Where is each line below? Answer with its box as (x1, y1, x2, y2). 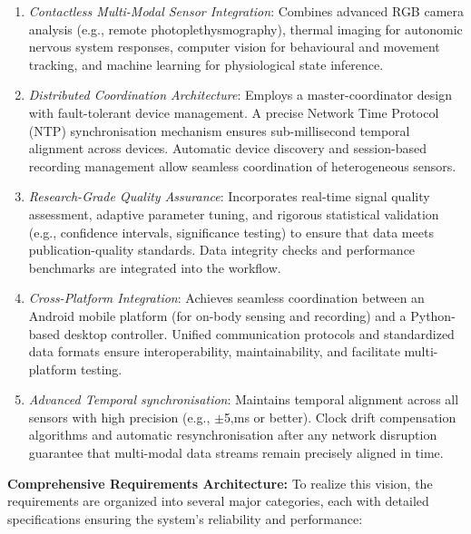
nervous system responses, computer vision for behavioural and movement (28, 37, 440, 56)
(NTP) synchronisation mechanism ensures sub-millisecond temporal (28, 121, 410, 140)
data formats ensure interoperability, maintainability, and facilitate (28, 342, 400, 361)
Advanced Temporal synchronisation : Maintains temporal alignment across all (28, 390, 459, 409)
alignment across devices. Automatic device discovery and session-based (28, 139, 427, 158)
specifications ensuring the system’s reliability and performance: (7, 509, 363, 528)
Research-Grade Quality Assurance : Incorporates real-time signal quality (28, 187, 430, 206)
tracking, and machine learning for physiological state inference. (28, 54, 384, 73)
